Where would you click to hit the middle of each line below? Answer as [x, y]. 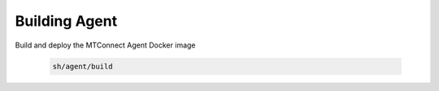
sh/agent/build [83, 66]
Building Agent [66, 21]
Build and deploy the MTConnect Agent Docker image [105, 45]
